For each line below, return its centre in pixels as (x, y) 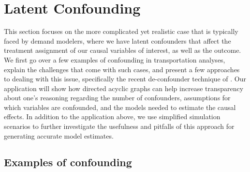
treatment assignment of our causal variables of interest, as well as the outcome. (123, 50)
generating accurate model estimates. (59, 135)
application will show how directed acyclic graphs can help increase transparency (124, 88)
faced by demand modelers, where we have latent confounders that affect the (118, 40)
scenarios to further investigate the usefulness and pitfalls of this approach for (119, 126)
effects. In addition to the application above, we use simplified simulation (112, 117)
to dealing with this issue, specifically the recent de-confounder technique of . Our (125, 79)
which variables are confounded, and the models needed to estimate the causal (120, 107)
